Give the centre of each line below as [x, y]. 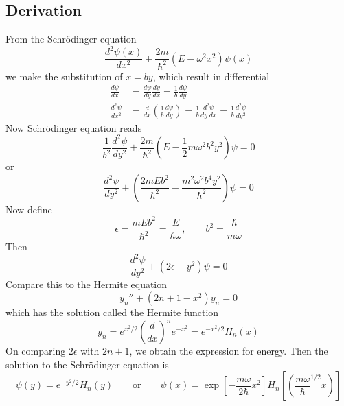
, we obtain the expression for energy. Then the [229, 351]
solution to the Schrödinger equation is [87, 364]
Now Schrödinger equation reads [74, 127]
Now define [29, 209]
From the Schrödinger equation [71, 39]
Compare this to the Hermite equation [87, 284]
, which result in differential [211, 76]
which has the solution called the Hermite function [112, 312]
